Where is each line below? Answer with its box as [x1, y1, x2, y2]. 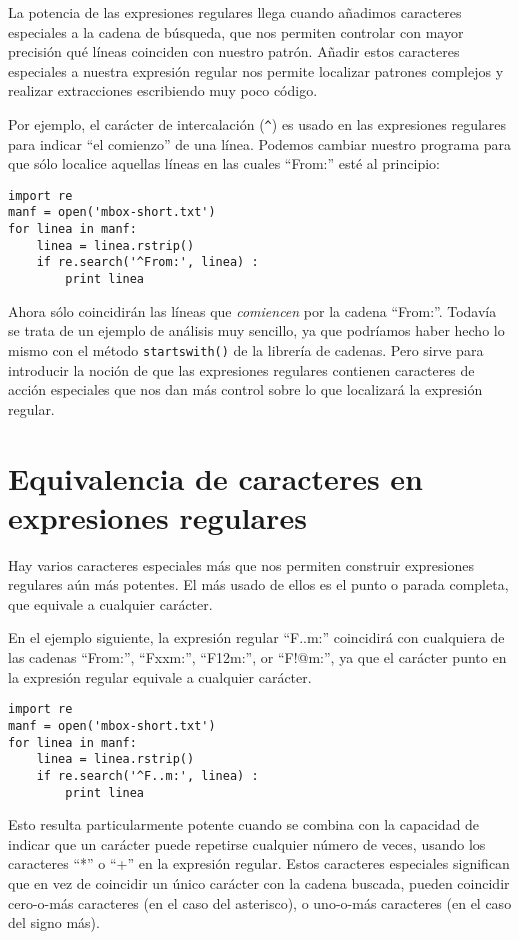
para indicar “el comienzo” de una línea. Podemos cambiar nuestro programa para [8, 133, 512, 154]
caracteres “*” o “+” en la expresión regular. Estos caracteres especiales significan [8, 853, 510, 874]
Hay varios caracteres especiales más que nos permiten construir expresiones [8, 554, 475, 575]
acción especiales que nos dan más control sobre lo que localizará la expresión [8, 379, 483, 400]
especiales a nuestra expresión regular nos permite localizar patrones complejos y [8, 60, 504, 81]
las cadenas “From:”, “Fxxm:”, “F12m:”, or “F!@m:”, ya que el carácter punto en [8, 647, 507, 668]
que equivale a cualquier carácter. [8, 593, 213, 614]
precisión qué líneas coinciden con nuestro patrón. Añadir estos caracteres [8, 41, 460, 62]
